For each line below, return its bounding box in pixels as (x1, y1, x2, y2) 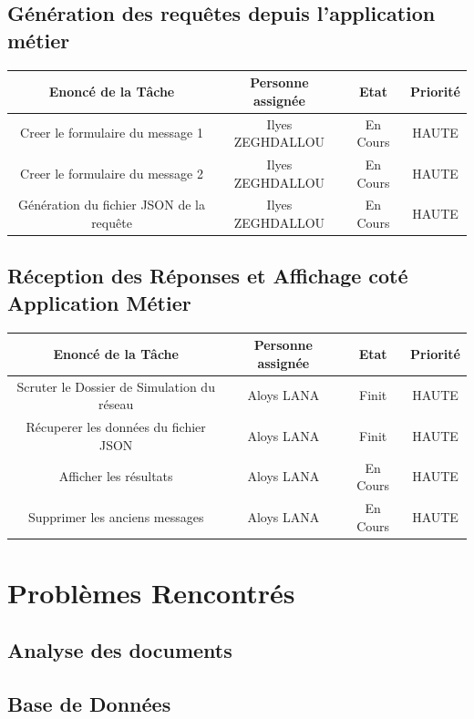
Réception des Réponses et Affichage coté (7, 262, 408, 290)
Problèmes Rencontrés (7, 573, 295, 611)
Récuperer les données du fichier (26, 417, 206, 437)
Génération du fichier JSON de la (18, 195, 205, 214)
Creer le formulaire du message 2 (20, 163, 203, 182)
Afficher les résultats (58, 467, 173, 486)
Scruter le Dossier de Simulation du (16, 376, 215, 395)
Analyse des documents (7, 636, 232, 664)
